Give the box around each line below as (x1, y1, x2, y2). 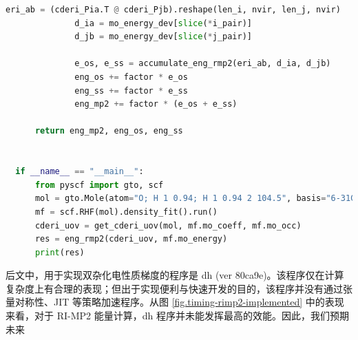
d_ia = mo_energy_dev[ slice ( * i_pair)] (74, 18, 253, 28)
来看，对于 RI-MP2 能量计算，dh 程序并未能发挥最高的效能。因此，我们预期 (6, 308, 349, 323)
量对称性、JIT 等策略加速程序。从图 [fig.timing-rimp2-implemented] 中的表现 (6, 295, 344, 309)
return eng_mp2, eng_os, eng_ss (34, 126, 183, 136)
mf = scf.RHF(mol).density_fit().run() (34, 206, 218, 217)
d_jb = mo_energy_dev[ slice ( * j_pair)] (74, 32, 253, 42)
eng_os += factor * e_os (74, 72, 188, 82)
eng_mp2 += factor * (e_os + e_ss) (74, 99, 238, 109)
